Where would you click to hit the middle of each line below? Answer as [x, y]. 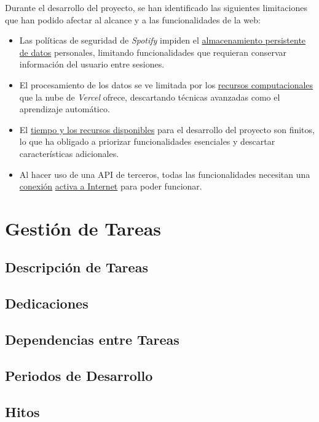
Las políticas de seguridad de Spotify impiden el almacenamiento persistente [163, 40]
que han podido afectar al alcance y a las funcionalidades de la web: [133, 19]
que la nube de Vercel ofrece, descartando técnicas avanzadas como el [150, 97]
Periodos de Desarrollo [79, 375]
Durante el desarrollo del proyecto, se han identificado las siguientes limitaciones [156, 7]
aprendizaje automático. [65, 109]
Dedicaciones [47, 303]
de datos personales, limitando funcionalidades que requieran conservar [153, 52]
